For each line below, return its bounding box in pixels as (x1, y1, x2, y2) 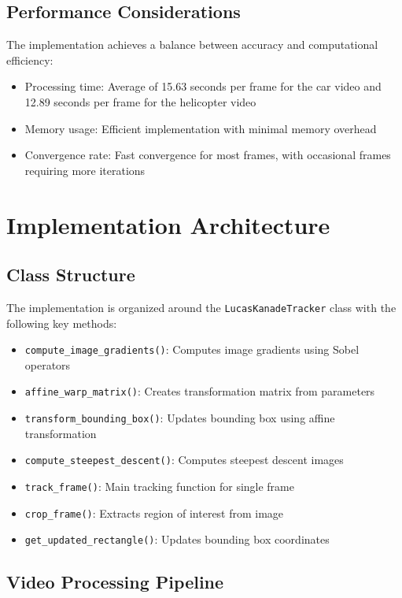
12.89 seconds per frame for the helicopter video (24, 93, 256, 110)
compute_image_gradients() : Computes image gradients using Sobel (24, 341, 360, 358)
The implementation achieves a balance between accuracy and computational (6, 36, 378, 53)
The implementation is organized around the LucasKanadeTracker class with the (6, 299, 396, 315)
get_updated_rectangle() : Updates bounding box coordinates (24, 531, 330, 548)
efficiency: (6, 51, 53, 68)
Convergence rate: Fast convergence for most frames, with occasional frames (24, 147, 391, 163)
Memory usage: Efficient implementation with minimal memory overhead (24, 120, 377, 136)
